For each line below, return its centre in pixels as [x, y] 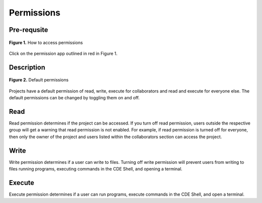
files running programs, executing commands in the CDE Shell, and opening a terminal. [96, 169]
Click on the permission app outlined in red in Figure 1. [63, 53]
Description [27, 67]
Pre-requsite [29, 30]
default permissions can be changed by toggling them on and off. [74, 98]
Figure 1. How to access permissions [46, 42]
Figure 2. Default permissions [39, 80]
